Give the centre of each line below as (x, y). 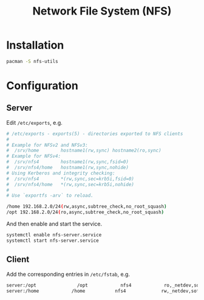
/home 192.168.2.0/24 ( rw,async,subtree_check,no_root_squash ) (87, 207)
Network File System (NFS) (102, 11)
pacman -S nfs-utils (32, 61)
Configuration (42, 85)
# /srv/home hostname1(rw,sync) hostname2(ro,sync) (84, 151)
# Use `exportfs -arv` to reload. (50, 196)
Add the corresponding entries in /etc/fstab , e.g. (68, 274)
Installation (35, 45)
